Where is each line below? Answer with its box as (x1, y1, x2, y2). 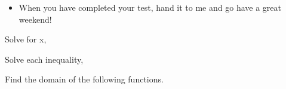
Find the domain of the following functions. (5, 73, 164, 85)
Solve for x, (5, 33, 47, 45)
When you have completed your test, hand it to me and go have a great (19, 1, 281, 13)
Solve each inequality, (5, 53, 84, 65)
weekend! (19, 13, 52, 25)
